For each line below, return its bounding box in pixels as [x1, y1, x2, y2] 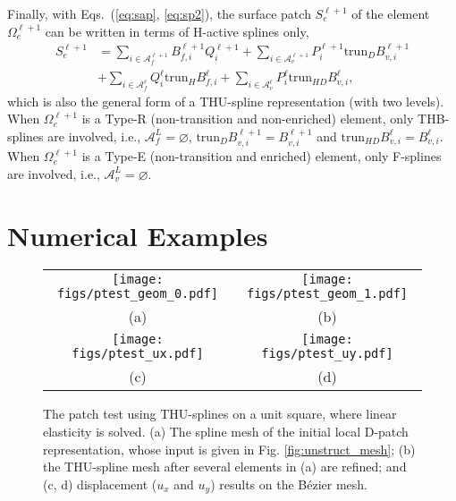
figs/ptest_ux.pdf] [72, 346, 204, 361]
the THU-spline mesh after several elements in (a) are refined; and [43, 457, 407, 476]
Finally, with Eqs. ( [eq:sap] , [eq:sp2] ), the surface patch [7, 4, 311, 22]
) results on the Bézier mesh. [210, 474, 368, 493]
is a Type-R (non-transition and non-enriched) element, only [81, 109, 414, 128]
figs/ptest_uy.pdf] [261, 346, 393, 361]
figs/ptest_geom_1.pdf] [246, 286, 409, 301]
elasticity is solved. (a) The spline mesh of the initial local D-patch [43, 422, 409, 441]
